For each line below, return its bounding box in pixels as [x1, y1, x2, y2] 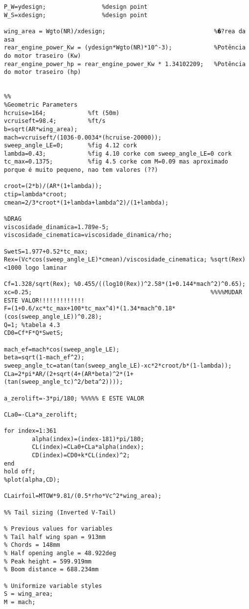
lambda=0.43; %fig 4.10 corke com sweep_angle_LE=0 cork [4, 150, 232, 157]
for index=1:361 [4, 427, 57, 435]
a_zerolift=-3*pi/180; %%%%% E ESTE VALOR [4, 395, 144, 402]
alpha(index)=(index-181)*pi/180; [32, 435, 144, 443]
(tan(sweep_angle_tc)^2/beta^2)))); [4, 378, 123, 386]
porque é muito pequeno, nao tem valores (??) [4, 166, 158, 174]
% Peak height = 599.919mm [4, 558, 91, 565]
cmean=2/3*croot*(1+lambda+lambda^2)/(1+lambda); [4, 199, 169, 206]
